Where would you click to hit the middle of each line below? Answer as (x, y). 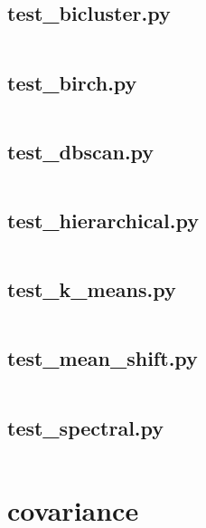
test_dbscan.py (81, 151)
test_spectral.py (86, 427)
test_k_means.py (92, 289)
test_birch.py (72, 82)
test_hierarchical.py (103, 220)
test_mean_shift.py (103, 358)
